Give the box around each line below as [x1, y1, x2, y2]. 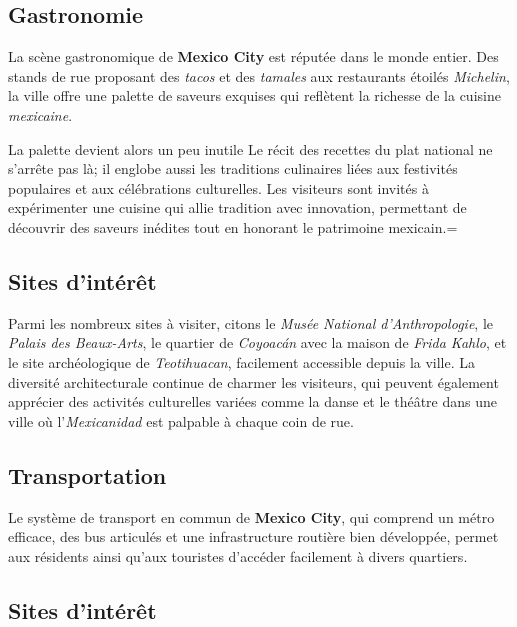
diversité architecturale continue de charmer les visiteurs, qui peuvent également [8, 371, 499, 392]
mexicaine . [8, 104, 73, 125]
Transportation [8, 459, 167, 490]
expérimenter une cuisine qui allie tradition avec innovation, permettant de [8, 197, 467, 218]
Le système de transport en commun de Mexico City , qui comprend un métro [8, 506, 495, 527]
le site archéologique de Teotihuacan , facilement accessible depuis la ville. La [8, 351, 476, 372]
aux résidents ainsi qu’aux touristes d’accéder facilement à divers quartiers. [8, 545, 468, 566]
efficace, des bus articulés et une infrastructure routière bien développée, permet [8, 526, 499, 547]
